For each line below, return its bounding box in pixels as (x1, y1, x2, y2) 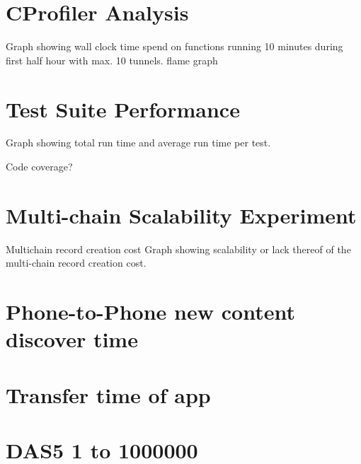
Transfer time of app (6, 380, 211, 409)
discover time (6, 325, 138, 354)
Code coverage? (6, 159, 73, 174)
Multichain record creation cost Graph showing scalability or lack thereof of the (6, 241, 351, 256)
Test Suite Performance (6, 94, 240, 123)
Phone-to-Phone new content (6, 297, 295, 326)
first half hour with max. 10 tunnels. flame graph (6, 52, 218, 67)
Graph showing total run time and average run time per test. (6, 135, 271, 150)
